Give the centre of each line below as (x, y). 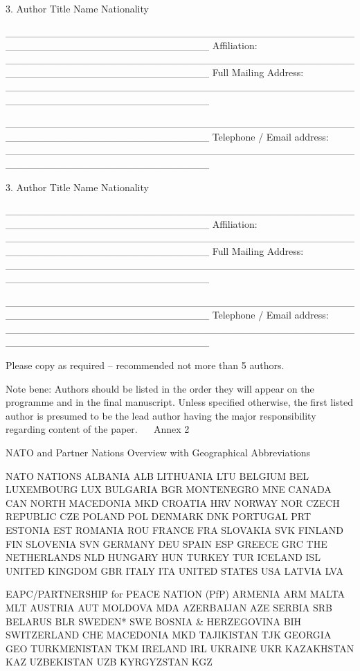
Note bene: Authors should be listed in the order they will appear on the (160, 388)
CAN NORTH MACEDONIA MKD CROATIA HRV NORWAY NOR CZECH (173, 502)
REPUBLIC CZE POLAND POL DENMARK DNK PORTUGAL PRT (159, 516)
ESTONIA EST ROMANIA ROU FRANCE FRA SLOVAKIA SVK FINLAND (174, 530)
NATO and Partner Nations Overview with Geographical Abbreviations (158, 453)
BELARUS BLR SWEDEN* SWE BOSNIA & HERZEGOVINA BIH (154, 621)
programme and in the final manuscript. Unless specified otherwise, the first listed (180, 402)
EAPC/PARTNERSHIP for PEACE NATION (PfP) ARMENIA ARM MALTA (175, 594)
